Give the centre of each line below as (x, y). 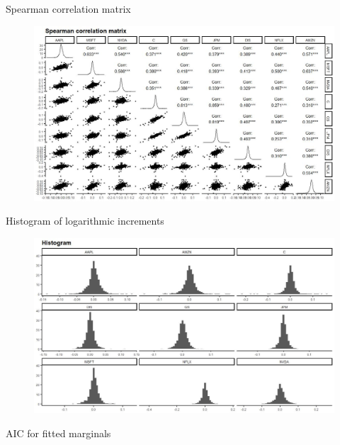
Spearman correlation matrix (68, 9)
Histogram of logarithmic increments (85, 221)
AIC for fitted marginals (58, 433)
